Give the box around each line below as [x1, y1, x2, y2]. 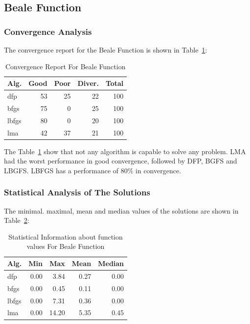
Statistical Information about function [8, 231, 123, 242]
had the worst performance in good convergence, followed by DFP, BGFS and [4, 156, 237, 166]
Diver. [77, 78, 99, 88]
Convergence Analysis [4, 25, 92, 37]
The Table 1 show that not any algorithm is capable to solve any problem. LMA [4, 146, 246, 156]
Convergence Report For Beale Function [5, 61, 126, 71]
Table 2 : [4, 215, 29, 225]
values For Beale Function [26, 241, 105, 251]
